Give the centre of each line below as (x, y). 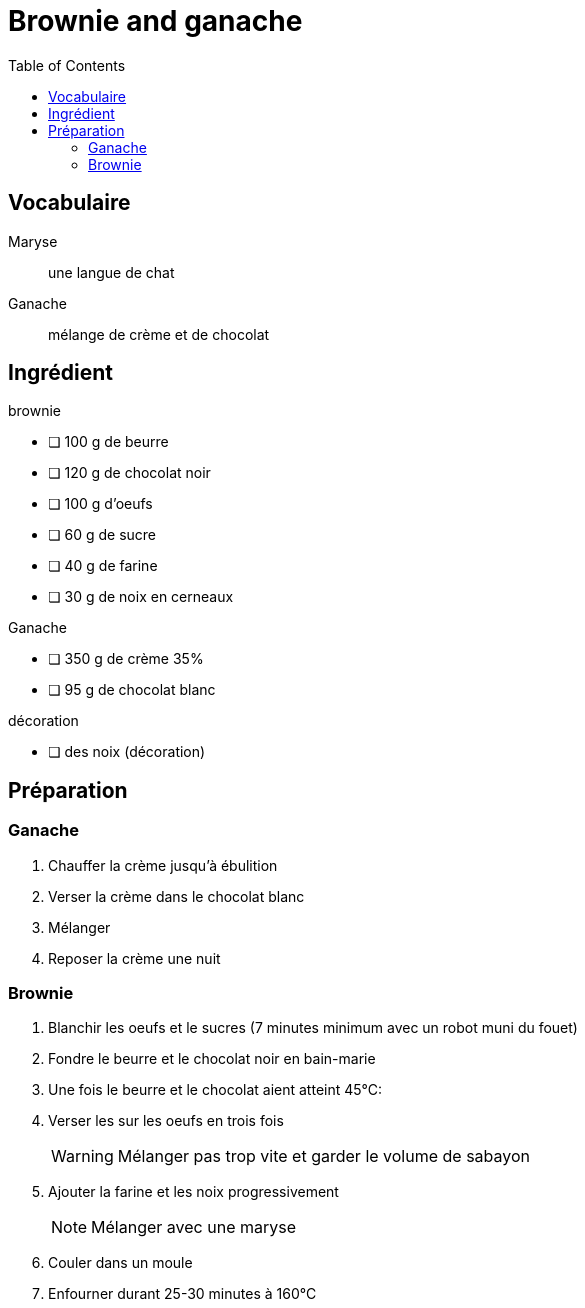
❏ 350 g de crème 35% (126, 659)
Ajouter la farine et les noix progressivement (193, 1192)
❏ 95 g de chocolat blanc (132, 690)
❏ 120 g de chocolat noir (129, 473)
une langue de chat (111, 272)
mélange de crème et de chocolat (159, 334)
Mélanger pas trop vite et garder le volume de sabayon (324, 1156)
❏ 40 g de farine (103, 566)
